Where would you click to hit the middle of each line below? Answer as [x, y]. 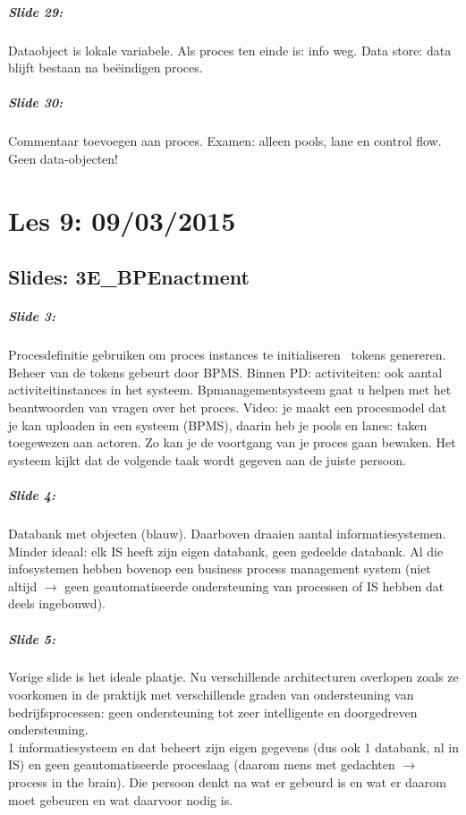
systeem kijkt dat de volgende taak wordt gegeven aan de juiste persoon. [207, 459]
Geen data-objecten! [63, 158]
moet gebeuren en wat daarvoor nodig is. [121, 799]
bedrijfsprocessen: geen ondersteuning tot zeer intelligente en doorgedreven [213, 712]
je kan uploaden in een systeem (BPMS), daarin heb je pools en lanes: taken [218, 424]
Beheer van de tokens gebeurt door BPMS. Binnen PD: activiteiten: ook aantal [225, 372]
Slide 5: [32, 638]
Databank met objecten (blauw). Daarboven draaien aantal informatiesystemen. [227, 533]
